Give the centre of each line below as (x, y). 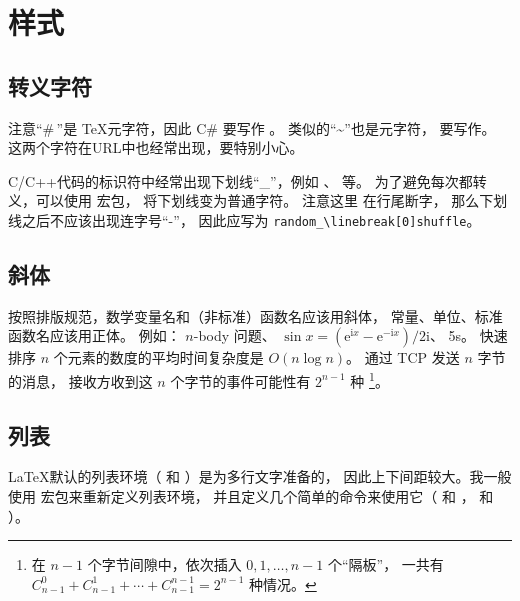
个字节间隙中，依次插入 (164, 564)
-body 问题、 (234, 335)
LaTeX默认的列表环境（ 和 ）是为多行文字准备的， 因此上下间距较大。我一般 (260, 476)
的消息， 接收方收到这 (80, 380)
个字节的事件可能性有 (240, 380)
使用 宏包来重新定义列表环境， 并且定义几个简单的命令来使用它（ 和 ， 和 (251, 496)
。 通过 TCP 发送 (403, 357)
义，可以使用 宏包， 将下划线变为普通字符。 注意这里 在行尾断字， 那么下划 (258, 200)
